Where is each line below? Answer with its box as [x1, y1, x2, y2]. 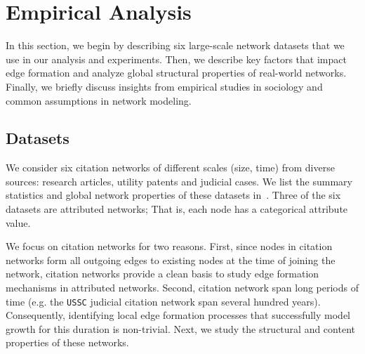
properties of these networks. [6, 335, 129, 350]
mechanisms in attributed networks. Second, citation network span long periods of [6, 280, 359, 295]
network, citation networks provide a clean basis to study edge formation [6, 266, 319, 281]
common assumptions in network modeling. [6, 93, 192, 107]
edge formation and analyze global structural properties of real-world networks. [6, 65, 347, 80]
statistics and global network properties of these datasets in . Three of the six [6, 188, 341, 202]
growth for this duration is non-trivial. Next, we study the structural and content [6, 321, 355, 336]
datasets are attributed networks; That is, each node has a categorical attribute [6, 202, 348, 216]
